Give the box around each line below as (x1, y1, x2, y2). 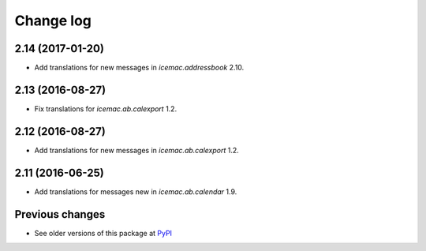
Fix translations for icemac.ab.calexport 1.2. (34, 103, 177, 114)
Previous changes (14, 208, 106, 221)
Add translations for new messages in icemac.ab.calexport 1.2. (34, 145, 240, 155)
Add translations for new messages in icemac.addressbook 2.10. (34, 63, 245, 73)
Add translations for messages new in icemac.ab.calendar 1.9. (34, 186, 237, 197)
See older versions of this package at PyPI (34, 228, 173, 238)
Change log (14, 12, 92, 29)
